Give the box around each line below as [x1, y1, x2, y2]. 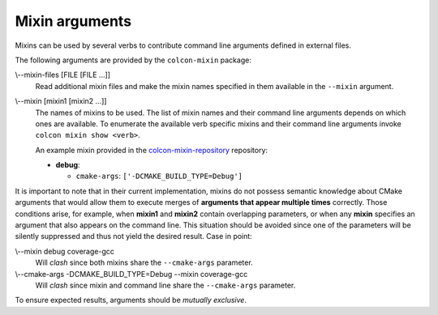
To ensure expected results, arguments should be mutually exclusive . [15, 296, 247, 305]
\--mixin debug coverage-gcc [15, 246, 115, 256]
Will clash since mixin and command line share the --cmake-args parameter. [35, 280, 296, 290]
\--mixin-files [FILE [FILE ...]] [15, 70, 111, 80]
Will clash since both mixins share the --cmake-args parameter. [35, 258, 253, 267]
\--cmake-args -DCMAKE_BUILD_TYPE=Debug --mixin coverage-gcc [15, 269, 248, 279]
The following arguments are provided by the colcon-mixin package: [15, 55, 251, 65]
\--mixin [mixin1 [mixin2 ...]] [15, 96, 107, 106]
